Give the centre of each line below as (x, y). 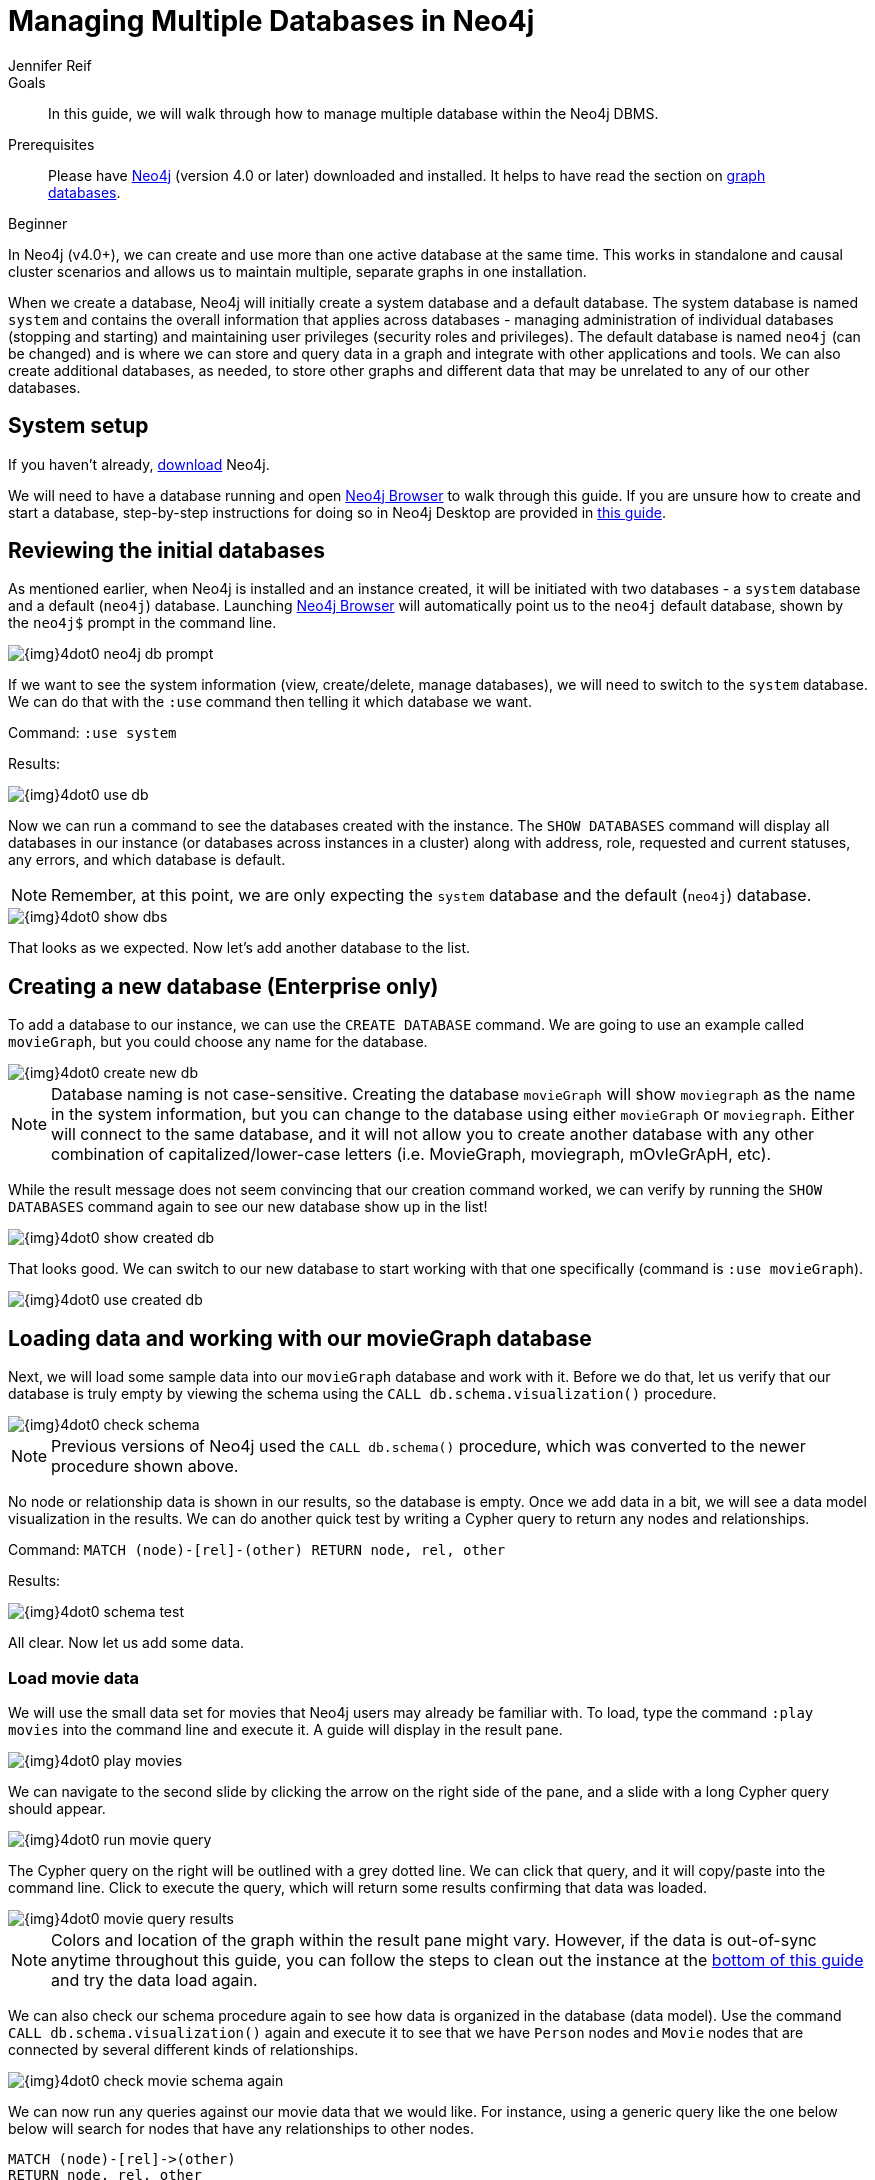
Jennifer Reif (50, 65)
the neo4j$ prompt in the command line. (142, 623)
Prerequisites (51, 144)
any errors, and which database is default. (147, 860)
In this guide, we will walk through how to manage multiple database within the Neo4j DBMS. (353, 113)
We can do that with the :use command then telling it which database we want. (270, 702)
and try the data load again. (154, 1979)
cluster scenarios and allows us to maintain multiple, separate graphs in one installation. (297, 271)
